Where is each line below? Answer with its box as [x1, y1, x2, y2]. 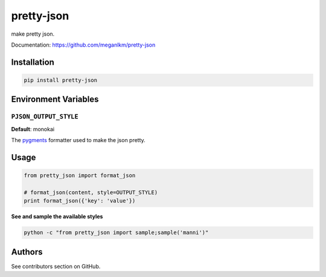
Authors [11, 247, 43, 257]
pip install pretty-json [24, 76, 98, 83]
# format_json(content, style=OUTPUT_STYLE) [24, 189, 158, 196]
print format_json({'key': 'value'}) [24, 197, 136, 204]
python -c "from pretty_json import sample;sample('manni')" [24, 229, 209, 236]
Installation [11, 57, 54, 67]
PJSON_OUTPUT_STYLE [11, 112, 78, 121]
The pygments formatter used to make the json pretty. [11, 137, 146, 144]
